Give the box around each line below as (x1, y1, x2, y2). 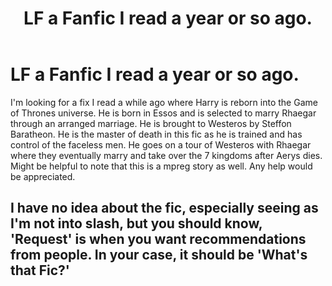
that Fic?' (10, 262, 70, 279)
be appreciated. (10, 170, 76, 182)
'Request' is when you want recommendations (10, 231, 307, 248)
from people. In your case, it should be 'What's (10, 247, 308, 264)
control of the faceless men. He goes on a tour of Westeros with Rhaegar (10, 138, 312, 151)
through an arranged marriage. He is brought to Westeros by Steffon (10, 117, 292, 129)
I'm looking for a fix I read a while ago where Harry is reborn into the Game (10, 96, 318, 108)
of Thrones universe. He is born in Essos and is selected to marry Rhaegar (10, 107, 317, 119)
